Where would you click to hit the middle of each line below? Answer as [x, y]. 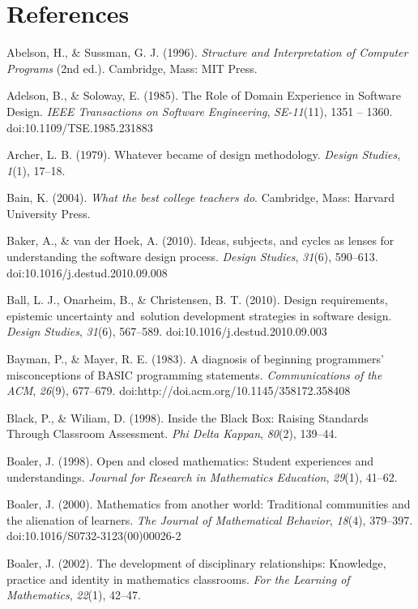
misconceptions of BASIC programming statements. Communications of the [194, 374]
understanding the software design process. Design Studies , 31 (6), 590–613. [192, 257]
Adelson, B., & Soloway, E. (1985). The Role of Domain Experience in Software [204, 95]
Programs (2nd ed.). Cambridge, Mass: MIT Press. [132, 68]
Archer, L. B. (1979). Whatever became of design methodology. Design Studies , [204, 154]
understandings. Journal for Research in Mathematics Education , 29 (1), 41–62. [202, 476]
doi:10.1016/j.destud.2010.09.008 [87, 272]
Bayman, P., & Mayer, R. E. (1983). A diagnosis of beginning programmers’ [195, 359]
